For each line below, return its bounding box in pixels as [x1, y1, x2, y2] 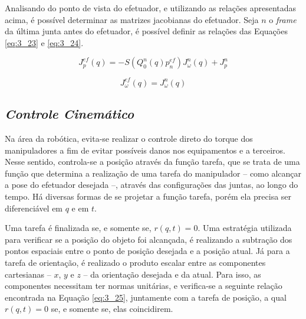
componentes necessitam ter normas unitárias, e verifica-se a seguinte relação [5, 279, 282, 292]
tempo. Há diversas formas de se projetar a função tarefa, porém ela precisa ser [5, 190, 292, 203]
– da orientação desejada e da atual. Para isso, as [83, 268, 261, 280]
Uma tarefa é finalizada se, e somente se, [5, 222, 152, 234]
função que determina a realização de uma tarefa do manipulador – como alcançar [5, 167, 302, 179]
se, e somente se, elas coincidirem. [51, 302, 173, 315]
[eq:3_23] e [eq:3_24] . [5, 36, 84, 48]
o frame [269, 13, 297, 25]
